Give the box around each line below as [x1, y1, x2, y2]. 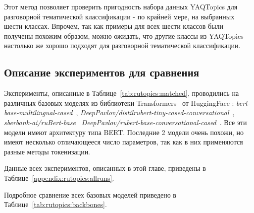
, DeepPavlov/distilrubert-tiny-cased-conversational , [76, 107, 235, 118]
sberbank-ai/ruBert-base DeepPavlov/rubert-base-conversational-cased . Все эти [4, 117, 247, 127]
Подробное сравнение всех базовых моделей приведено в [4, 189, 176, 200]
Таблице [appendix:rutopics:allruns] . [4, 172, 114, 183]
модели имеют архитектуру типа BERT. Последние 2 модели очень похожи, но [4, 127, 244, 137]
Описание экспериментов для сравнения [4, 65, 200, 80]
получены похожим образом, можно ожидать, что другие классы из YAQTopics [4, 30, 244, 41]
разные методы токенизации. [4, 146, 91, 156]
